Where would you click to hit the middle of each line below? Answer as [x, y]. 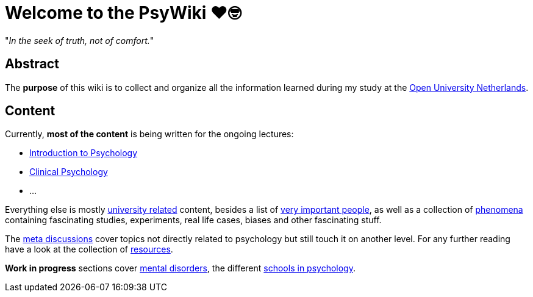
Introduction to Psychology [84, 153]
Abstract [32, 64]
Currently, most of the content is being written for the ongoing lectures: [149, 134]
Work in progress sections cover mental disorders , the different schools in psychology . [180, 268]
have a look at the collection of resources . [89, 249]
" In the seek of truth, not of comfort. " [80, 40]
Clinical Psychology [69, 172]
